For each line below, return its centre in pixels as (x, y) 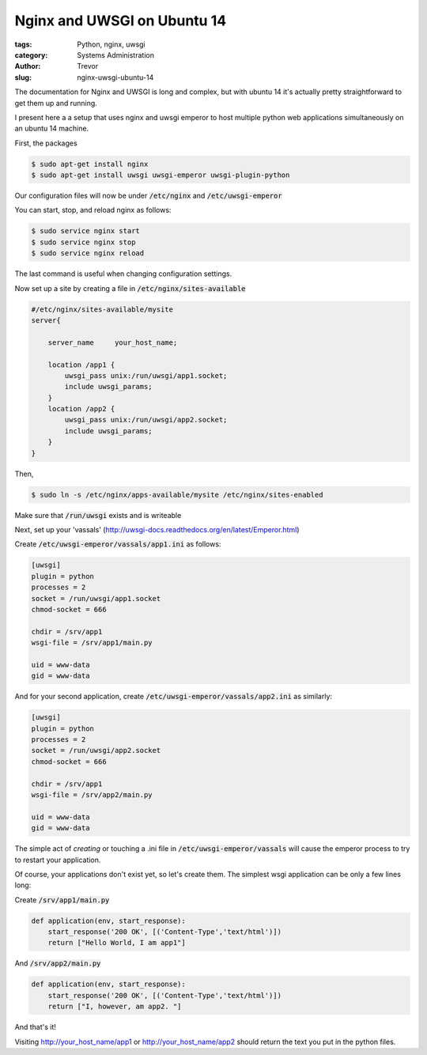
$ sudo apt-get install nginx (90, 164)
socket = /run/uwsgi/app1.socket (96, 598)
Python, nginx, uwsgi (111, 44)
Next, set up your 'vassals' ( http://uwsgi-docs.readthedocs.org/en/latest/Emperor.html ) (157, 529)
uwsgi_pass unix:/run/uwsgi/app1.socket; (146, 375)
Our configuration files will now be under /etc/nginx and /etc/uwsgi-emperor (148, 196)
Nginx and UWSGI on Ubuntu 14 (121, 21)
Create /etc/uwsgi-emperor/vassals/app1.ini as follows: (118, 544)
